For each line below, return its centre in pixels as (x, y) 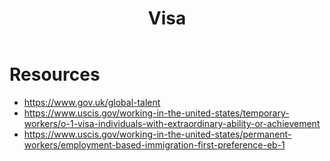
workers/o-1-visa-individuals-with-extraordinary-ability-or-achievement (172, 123)
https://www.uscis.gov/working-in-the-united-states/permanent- (157, 134)
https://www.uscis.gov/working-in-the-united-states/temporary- (156, 113)
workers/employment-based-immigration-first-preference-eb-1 (154, 144)
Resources (55, 74)
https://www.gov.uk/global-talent (92, 102)
